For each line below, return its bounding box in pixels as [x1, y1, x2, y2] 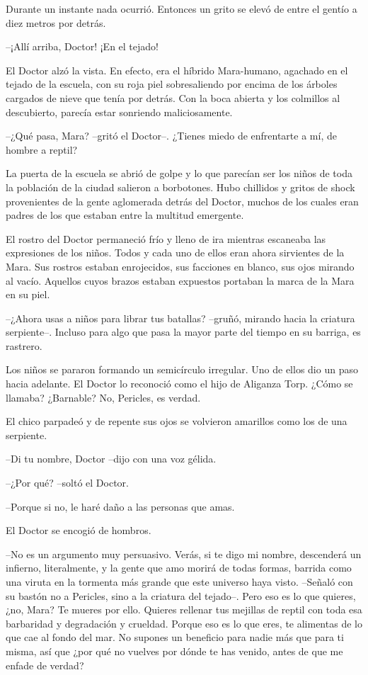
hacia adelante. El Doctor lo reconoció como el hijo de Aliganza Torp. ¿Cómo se [6, 376, 353, 391]
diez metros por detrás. [6, 15, 106, 30]
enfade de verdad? [6, 657, 84, 672]
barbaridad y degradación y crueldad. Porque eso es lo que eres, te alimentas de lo [6, 616, 362, 630]
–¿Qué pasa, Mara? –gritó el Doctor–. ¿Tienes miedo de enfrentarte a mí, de [6, 128, 337, 143]
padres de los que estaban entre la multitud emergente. [6, 208, 244, 222]
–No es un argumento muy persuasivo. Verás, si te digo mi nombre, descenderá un [6, 546, 362, 561]
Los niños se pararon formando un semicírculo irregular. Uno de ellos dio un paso [6, 362, 358, 377]
